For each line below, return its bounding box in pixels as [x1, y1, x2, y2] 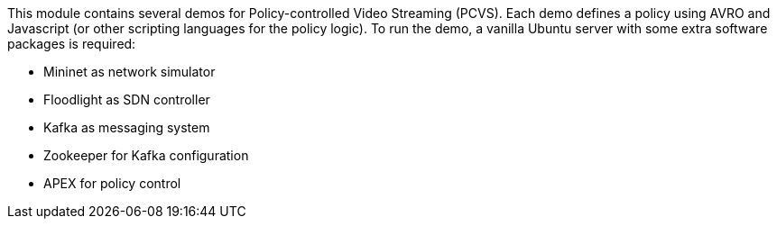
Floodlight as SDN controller [43, 92, 210, 107]
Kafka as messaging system [43, 120, 210, 135]
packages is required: [7, 36, 136, 51]
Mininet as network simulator [43, 64, 216, 79]
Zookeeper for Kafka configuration [43, 148, 249, 163]
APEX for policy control [43, 176, 181, 191]
